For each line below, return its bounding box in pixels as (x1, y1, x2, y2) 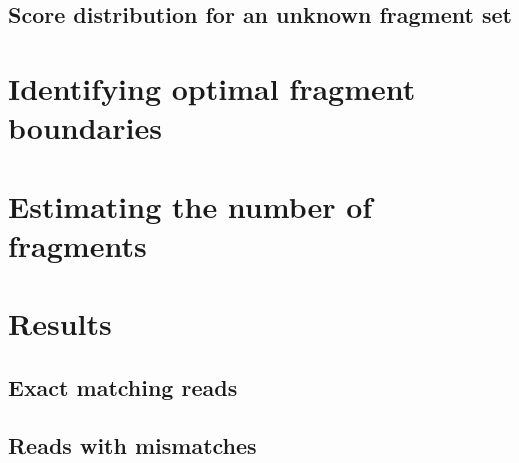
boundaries (8, 107, 162, 148)
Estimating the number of (8, 185, 373, 226)
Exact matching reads (8, 371, 238, 402)
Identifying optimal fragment (8, 67, 416, 108)
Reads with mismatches (8, 430, 257, 461)
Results (8, 303, 112, 344)
